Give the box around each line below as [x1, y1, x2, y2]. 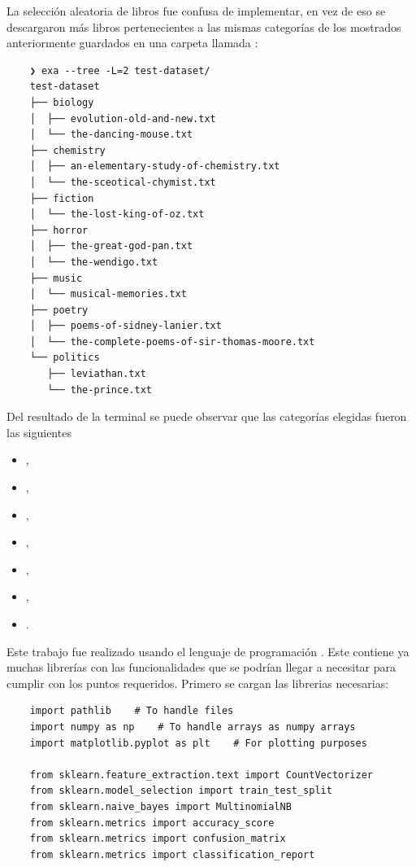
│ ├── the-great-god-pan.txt [29, 240, 193, 252]
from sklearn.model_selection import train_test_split [29, 785, 332, 797]
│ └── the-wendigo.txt [29, 256, 158, 268]
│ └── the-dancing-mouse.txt [29, 129, 193, 141]
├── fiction [29, 192, 94, 204]
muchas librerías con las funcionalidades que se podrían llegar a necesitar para [6, 659, 396, 676]
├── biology [29, 96, 94, 108]
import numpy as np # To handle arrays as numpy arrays [29, 720, 356, 733]
